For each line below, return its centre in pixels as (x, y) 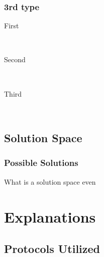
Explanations (50, 216)
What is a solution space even (50, 181)
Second (15, 59)
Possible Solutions (41, 163)
